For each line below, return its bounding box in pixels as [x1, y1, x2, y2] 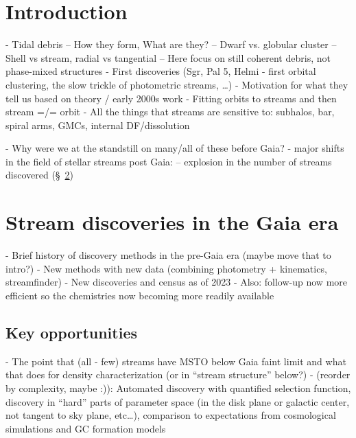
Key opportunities [5, 321, 138, 343]
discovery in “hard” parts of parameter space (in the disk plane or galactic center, [5, 394, 350, 408]
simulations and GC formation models [5, 421, 166, 435]
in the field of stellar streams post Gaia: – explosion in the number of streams [5, 154, 332, 168]
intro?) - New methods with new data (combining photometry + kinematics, [5, 261, 327, 275]
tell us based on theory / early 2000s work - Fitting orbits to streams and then [5, 91, 337, 105]
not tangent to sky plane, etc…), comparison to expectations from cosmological [5, 408, 336, 422]
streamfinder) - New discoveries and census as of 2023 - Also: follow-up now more [5, 275, 348, 289]
